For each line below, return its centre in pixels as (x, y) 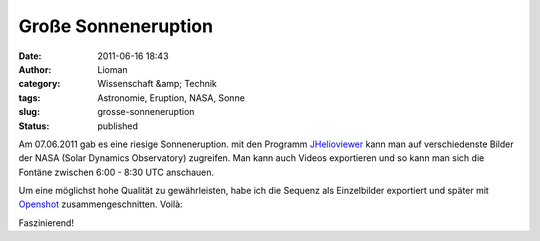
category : (39, 84)
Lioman (113, 69)
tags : (29, 97)
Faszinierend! (46, 222)
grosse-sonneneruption (146, 112)
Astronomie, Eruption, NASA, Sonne (171, 97)
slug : (29, 112)
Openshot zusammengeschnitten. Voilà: (101, 204)
